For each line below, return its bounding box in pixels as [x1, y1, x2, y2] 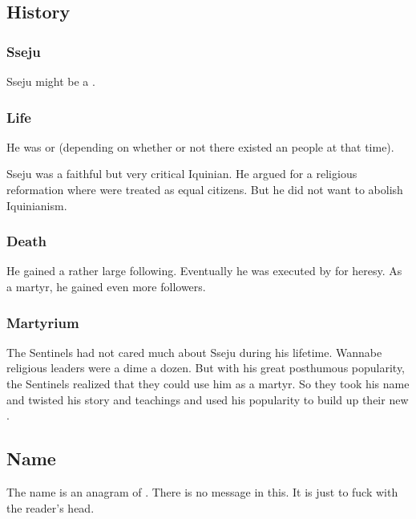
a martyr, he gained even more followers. [6, 278, 206, 294]
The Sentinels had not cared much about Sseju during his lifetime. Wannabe [6, 343, 382, 360]
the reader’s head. [6, 499, 95, 516]
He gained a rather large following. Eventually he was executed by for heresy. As [6, 262, 402, 279]
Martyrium [6, 312, 79, 332]
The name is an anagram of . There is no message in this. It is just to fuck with [6, 483, 398, 500]
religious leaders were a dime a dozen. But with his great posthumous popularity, [6, 359, 405, 376]
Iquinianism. [6, 197, 67, 213]
